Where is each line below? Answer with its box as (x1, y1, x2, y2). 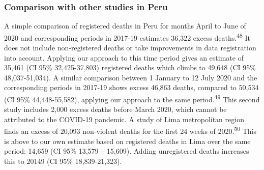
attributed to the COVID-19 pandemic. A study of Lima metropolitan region (4, 114, 244, 124)
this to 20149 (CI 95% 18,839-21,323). (4, 155, 122, 166)
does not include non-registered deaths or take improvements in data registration (4, 42, 256, 53)
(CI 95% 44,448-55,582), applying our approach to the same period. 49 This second (4, 93, 260, 104)
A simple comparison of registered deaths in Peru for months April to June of (4, 20, 246, 31)
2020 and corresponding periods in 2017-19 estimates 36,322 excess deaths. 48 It (4, 31, 251, 43)
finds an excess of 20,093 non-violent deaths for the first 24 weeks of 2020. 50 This (4, 124, 257, 136)
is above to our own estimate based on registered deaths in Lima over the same (4, 135, 251, 146)
